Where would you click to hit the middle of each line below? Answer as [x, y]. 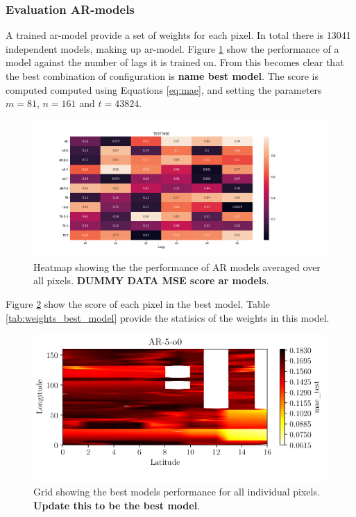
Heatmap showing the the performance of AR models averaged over [177, 266]
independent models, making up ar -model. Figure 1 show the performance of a [172, 48]
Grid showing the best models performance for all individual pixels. [177, 492]
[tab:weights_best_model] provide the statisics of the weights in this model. [168, 317]
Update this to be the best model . [117, 505]
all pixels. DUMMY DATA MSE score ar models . [151, 280]
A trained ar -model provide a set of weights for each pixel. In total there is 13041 [178, 35]
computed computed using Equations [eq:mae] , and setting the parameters [164, 89]
